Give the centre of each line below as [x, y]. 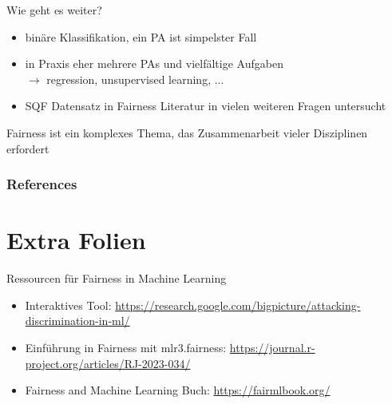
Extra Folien [76, 240]
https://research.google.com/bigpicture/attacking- [238, 305]
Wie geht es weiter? [54, 10]
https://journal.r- [272, 347]
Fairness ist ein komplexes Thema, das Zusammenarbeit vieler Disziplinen [187, 132]
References [42, 184]
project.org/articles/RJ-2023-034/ [108, 363]
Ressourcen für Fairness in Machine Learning [117, 278]
